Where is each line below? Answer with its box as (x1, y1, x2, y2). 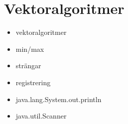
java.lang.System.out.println (15, 94, 102, 104)
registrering (15, 77, 51, 87)
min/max (15, 43, 44, 54)
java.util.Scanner (15, 111, 67, 121)
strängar (15, 60, 41, 71)
